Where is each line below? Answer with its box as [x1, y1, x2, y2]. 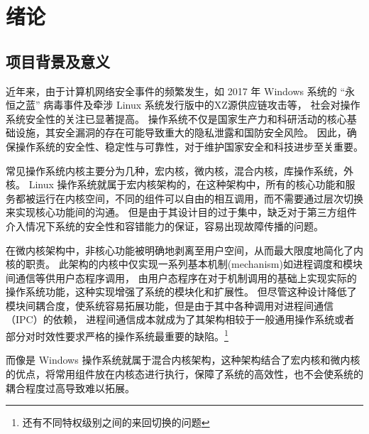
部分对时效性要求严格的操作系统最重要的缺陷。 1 [6, 327, 228, 343]
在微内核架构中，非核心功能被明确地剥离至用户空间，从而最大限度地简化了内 [6, 242, 363, 257]
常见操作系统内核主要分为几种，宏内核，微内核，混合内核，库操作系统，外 [6, 163, 353, 178]
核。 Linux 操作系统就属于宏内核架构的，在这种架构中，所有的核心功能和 [6, 177, 346, 192]
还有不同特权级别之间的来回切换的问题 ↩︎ [22, 415, 210, 430]
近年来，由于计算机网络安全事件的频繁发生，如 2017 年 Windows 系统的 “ [6, 83, 345, 98]
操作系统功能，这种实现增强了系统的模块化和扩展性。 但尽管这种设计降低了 [6, 284, 357, 299]
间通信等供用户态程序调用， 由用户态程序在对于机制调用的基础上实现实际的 [6, 270, 357, 285]
